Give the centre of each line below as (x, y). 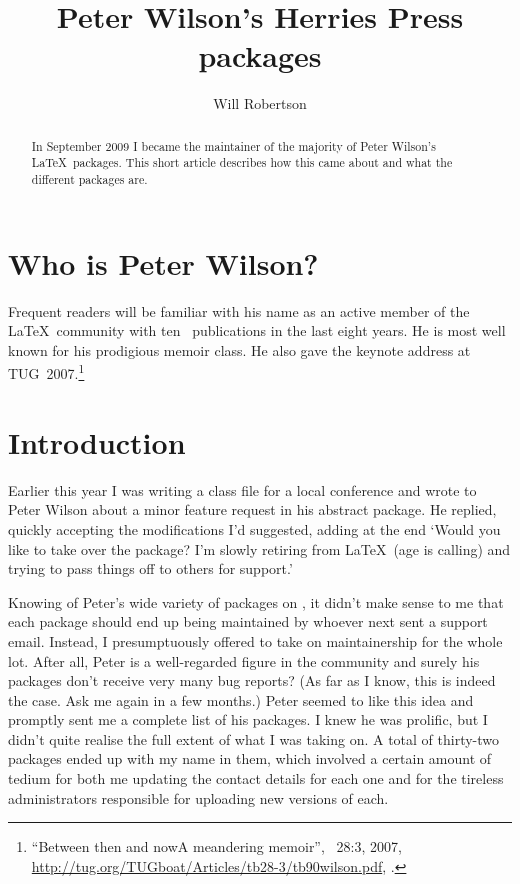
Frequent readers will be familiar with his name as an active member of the (239, 310)
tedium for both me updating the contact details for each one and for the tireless (256, 778)
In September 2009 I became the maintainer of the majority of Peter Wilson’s (233, 145)
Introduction (97, 441)
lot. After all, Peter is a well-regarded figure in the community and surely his (244, 660)
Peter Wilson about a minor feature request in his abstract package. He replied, (252, 509)
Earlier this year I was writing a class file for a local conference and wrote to (242, 489)
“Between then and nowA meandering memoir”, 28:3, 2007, (216, 846)
